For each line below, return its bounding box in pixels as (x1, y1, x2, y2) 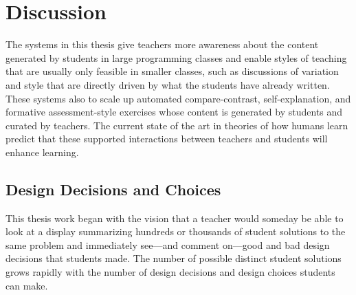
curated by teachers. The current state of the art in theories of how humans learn (5, 118, 348, 132)
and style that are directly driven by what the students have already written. (5, 77, 330, 91)
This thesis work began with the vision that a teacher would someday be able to (5, 210, 344, 225)
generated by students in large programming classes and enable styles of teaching (5, 50, 347, 65)
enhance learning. (5, 144, 79, 159)
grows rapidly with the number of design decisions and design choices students (5, 265, 335, 279)
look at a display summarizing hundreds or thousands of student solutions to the (5, 224, 346, 239)
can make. (5, 278, 48, 292)
